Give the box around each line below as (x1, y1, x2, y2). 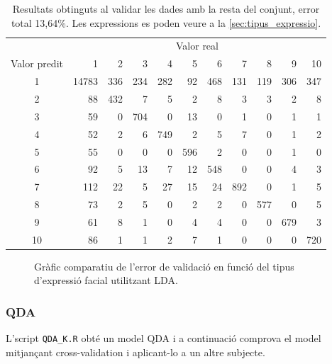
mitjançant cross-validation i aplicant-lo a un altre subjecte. (6, 344, 265, 359)
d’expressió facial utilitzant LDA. (34, 273, 178, 288)
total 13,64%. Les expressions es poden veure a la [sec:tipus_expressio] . (11, 15, 321, 30)
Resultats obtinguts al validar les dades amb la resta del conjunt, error (12, 1, 320, 16)
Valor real (176, 38, 218, 53)
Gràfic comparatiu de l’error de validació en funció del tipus (34, 258, 294, 273)
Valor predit (11, 56, 63, 71)
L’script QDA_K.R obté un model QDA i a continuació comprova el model (6, 331, 321, 346)
